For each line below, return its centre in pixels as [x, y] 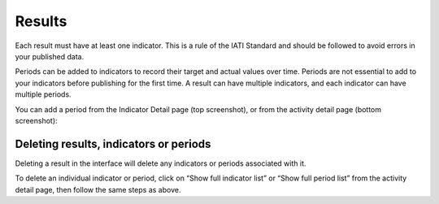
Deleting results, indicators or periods [113, 143]
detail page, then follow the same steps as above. [98, 189]
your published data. [50, 56]
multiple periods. [43, 94]
